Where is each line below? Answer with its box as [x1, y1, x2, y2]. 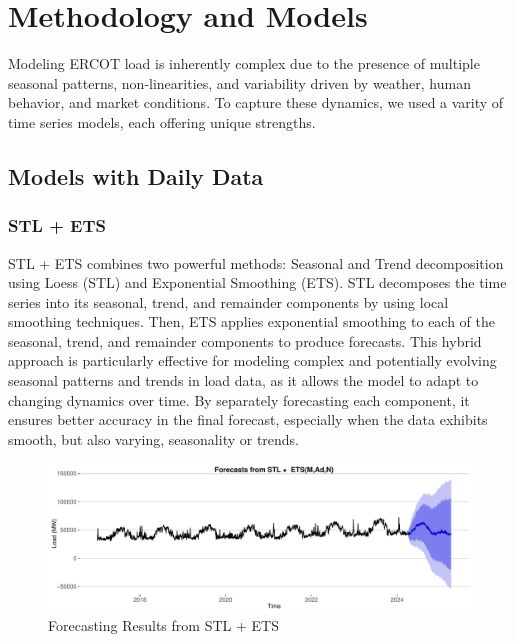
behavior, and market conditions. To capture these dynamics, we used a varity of [8, 92, 504, 113]
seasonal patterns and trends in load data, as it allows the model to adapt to [8, 370, 479, 391]
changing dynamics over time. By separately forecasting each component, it [8, 389, 470, 410]
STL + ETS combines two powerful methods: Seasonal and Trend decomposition [8, 252, 504, 273]
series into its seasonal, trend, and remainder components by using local [8, 291, 449, 312]
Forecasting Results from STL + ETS [48, 615, 279, 636]
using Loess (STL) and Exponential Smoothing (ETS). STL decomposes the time [8, 272, 507, 293]
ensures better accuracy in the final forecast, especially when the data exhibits [8, 409, 488, 430]
